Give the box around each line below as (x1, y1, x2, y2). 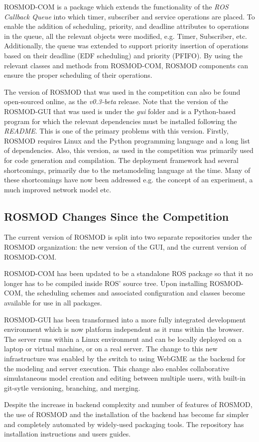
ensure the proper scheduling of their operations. (4, 70, 152, 80)
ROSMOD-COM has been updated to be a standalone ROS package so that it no (4, 268, 253, 279)
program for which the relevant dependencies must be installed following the (4, 116, 237, 126)
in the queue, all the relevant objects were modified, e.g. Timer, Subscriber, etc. (4, 30, 247, 41)
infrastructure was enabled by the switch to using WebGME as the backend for (4, 353, 246, 364)
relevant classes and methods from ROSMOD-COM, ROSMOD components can (4, 60, 249, 70)
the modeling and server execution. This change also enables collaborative (4, 363, 230, 373)
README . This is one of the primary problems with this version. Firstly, (4, 126, 229, 136)
